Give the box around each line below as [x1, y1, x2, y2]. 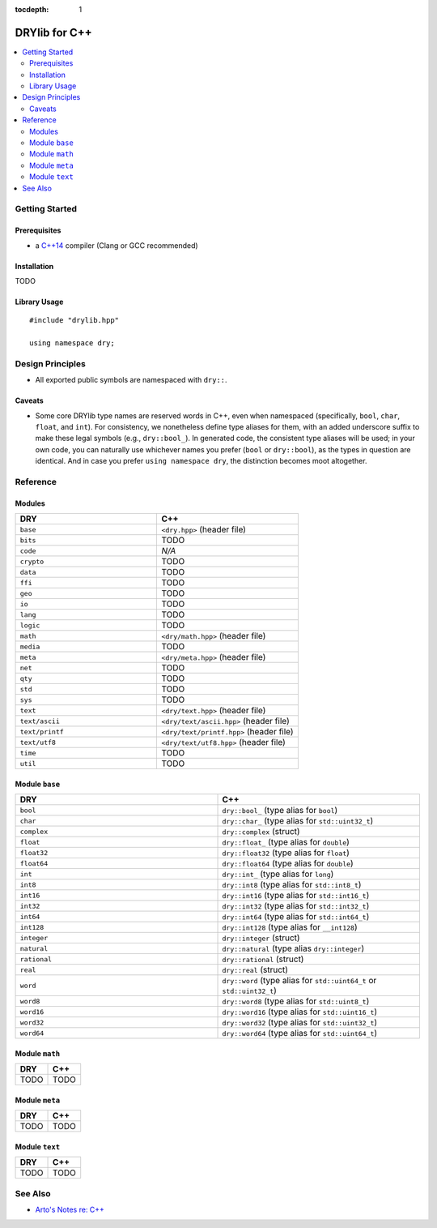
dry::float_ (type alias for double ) [222, 836, 350, 848]
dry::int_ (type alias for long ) [222, 868, 334, 879]
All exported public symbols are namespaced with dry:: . [35, 375, 227, 385]
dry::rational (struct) [222, 953, 304, 965]
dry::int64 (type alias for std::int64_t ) [222, 911, 370, 922]
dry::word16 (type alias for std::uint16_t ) [222, 1006, 378, 1017]
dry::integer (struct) [222, 932, 300, 943]
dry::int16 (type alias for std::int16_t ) [222, 890, 370, 901]
